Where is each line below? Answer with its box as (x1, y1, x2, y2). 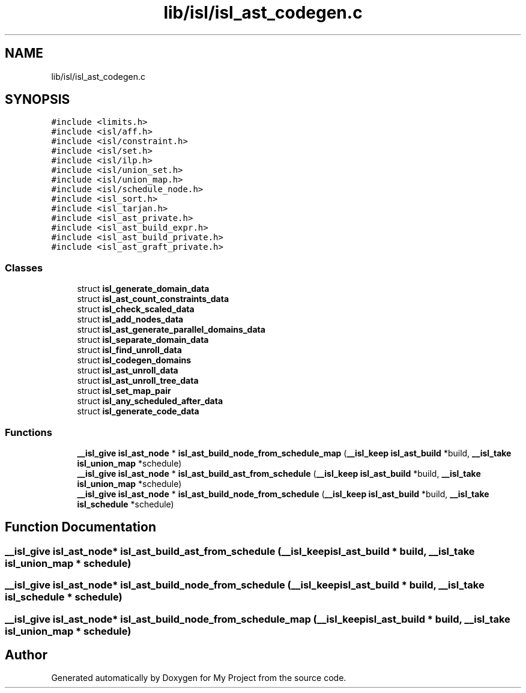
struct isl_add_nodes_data (77, 314, 184, 325)
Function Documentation (5, 519, 156, 535)
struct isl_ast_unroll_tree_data (77, 375, 199, 386)
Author (5, 647, 47, 662)
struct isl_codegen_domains (77, 355, 192, 366)
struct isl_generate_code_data (77, 406, 199, 417)
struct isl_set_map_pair (77, 386, 171, 396)
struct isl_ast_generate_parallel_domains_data (77, 324, 265, 335)
